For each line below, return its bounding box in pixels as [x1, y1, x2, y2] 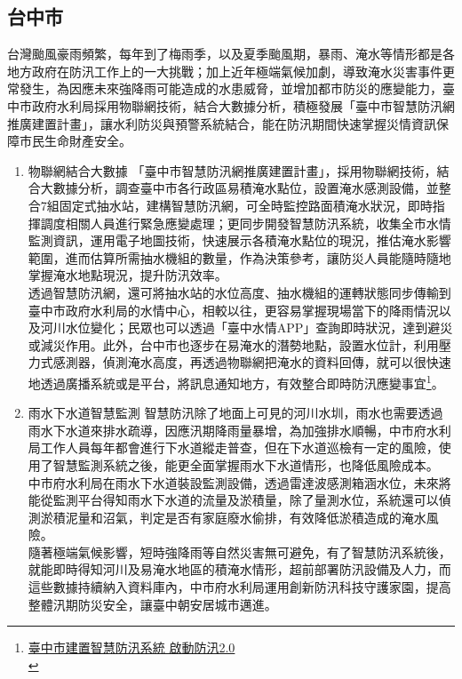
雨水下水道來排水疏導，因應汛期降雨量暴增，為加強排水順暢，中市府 [28, 420, 426, 439]
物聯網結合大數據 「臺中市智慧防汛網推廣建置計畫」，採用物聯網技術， [28, 161, 437, 180]
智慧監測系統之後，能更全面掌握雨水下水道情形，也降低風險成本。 [52, 455, 439, 474]
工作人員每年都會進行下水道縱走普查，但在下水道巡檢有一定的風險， [40, 438, 439, 457]
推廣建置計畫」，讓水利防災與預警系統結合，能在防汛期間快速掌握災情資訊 [7, 114, 436, 132]
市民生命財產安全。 [19, 132, 131, 150]
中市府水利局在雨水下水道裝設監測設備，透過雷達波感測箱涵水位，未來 [28, 473, 439, 491]
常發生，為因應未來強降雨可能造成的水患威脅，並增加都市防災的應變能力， [7, 79, 442, 98]
